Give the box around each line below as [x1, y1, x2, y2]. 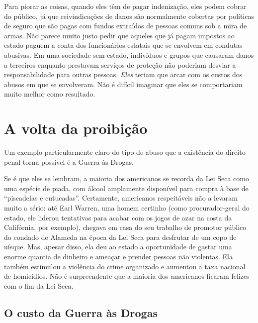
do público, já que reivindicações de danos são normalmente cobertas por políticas [4, 10, 254, 21]
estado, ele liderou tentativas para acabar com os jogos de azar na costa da [4, 212, 232, 222]
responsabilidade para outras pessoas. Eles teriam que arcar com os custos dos [4, 69, 243, 80]
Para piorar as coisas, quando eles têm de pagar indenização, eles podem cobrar [4, 1, 247, 11]
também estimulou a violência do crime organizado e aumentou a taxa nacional [4, 261, 246, 271]
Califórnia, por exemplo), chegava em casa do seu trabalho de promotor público [4, 222, 247, 232]
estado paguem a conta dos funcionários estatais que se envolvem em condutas [4, 40, 243, 50]
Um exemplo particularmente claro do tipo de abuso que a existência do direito [4, 147, 246, 157]
